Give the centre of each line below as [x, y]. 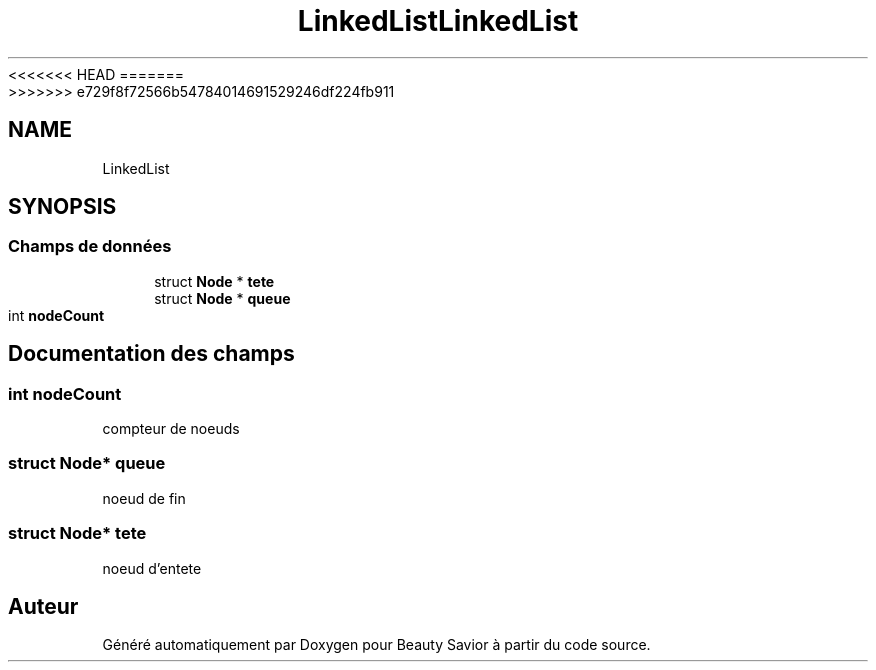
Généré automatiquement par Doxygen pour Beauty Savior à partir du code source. [376, 645]
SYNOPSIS [62, 207]
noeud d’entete [152, 568]
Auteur [43, 606]
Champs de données [90, 246]
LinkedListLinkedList [438, 21]
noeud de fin [144, 498]
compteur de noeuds [171, 429]
